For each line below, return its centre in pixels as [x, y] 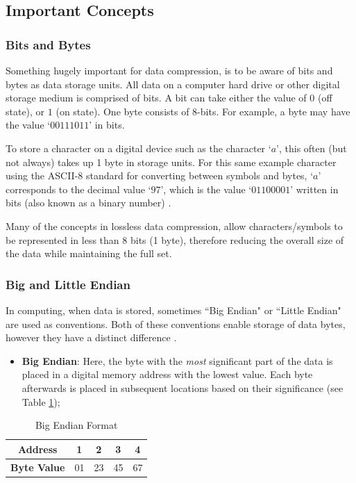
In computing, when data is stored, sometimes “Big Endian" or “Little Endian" [173, 310]
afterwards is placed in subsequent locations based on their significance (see [183, 387]
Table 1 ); [41, 401]
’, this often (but [312, 148]
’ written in [314, 189]
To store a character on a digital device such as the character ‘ [138, 148]
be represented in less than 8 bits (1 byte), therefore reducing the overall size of [175, 239]
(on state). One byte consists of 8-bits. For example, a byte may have [203, 111]
